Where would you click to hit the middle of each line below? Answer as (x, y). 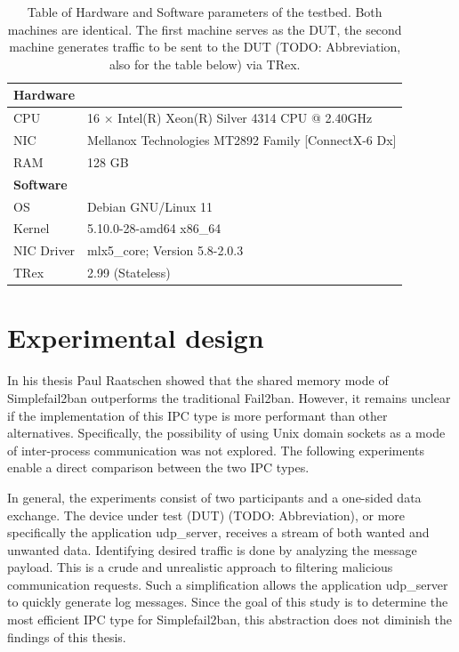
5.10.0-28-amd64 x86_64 (154, 228)
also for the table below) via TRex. (205, 64)
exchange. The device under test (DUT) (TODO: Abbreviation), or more (206, 515)
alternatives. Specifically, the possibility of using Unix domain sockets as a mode (226, 433)
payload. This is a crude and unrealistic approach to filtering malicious (200, 567)
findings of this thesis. (67, 636)
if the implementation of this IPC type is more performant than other (197, 415)
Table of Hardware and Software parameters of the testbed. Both (205, 12)
